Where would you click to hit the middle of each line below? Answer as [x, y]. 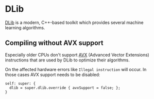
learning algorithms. [25, 27]
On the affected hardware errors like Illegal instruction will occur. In [76, 69]
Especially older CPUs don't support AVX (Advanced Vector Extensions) [77, 55]
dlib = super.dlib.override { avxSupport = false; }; [65, 88]
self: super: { [20, 83]
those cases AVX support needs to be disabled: [53, 75]
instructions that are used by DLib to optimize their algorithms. [67, 60]
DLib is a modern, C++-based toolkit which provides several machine [74, 22]
